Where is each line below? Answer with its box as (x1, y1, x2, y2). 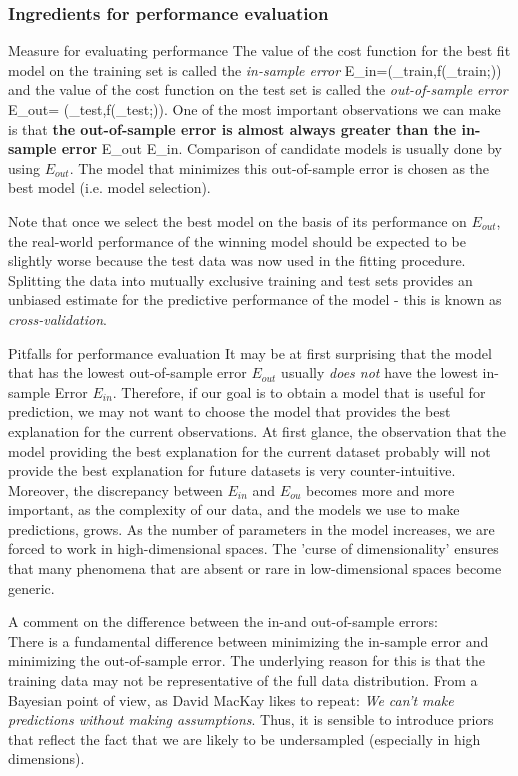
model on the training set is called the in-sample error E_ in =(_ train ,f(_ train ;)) (8, 59, 502, 80)
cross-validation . (8, 308, 107, 329)
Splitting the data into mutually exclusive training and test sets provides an (8, 269, 473, 290)
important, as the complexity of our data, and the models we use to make (8, 499, 460, 520)
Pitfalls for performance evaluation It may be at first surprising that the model (8, 342, 492, 363)
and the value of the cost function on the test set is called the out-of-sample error (8, 79, 508, 100)
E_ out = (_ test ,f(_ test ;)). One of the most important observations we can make (8, 99, 501, 119)
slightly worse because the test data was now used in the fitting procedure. (8, 250, 466, 271)
